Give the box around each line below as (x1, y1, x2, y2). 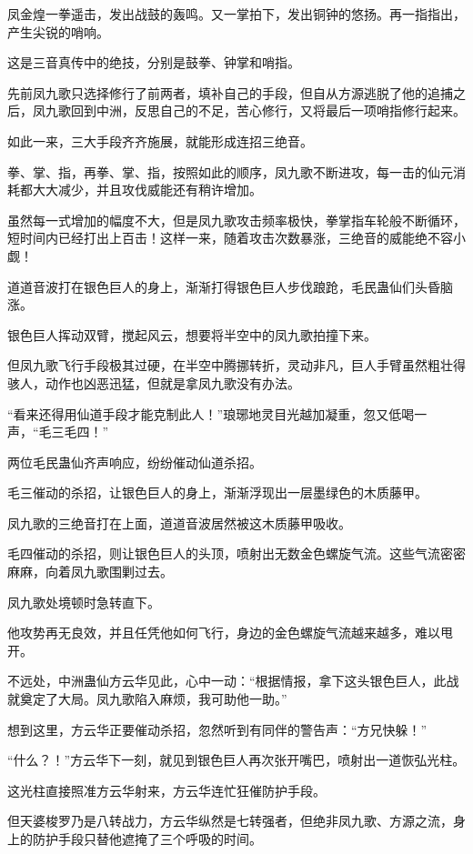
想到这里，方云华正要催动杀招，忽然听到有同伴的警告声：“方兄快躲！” (7, 719, 428, 738)
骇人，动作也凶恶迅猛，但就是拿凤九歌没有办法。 (7, 373, 300, 392)
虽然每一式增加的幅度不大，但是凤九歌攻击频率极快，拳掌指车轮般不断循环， (7, 210, 466, 229)
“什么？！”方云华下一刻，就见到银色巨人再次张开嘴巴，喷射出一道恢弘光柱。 (7, 750, 466, 769)
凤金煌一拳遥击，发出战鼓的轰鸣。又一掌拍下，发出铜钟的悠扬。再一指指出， (7, 5, 466, 23)
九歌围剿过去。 (83, 562, 173, 581)
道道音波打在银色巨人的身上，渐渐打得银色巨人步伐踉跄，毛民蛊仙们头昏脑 (7, 276, 453, 296)
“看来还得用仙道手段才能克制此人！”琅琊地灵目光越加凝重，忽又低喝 (7, 404, 415, 423)
